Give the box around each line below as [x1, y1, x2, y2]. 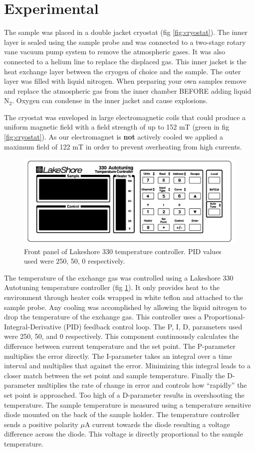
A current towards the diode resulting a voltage [84, 419, 230, 429]
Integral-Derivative [4, 321, 61, 331]
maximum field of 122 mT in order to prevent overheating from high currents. [4, 141, 242, 151]
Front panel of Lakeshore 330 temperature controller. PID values [24, 246, 222, 256]
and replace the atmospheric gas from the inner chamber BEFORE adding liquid [4, 85, 252, 96]
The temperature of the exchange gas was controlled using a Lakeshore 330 [4, 272, 234, 283]
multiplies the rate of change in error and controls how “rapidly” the [37, 380, 247, 390]
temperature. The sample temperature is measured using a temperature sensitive [4, 399, 251, 410]
